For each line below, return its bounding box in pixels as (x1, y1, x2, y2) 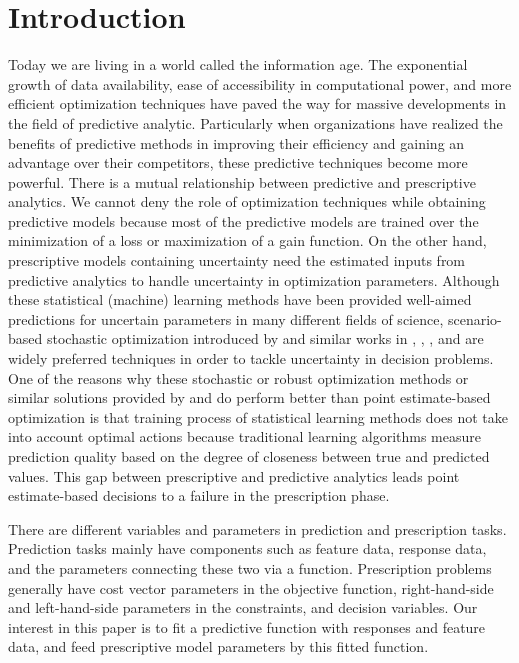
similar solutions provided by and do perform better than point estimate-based (8, 387, 491, 408)
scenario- (447, 308, 502, 329)
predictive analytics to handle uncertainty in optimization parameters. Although (8, 269, 500, 290)
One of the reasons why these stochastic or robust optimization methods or (8, 367, 469, 388)
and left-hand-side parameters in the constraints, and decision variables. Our (8, 597, 478, 618)
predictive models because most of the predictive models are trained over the (8, 210, 479, 231)
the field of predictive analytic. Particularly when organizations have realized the (8, 112, 503, 133)
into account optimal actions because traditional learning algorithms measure (8, 426, 481, 447)
